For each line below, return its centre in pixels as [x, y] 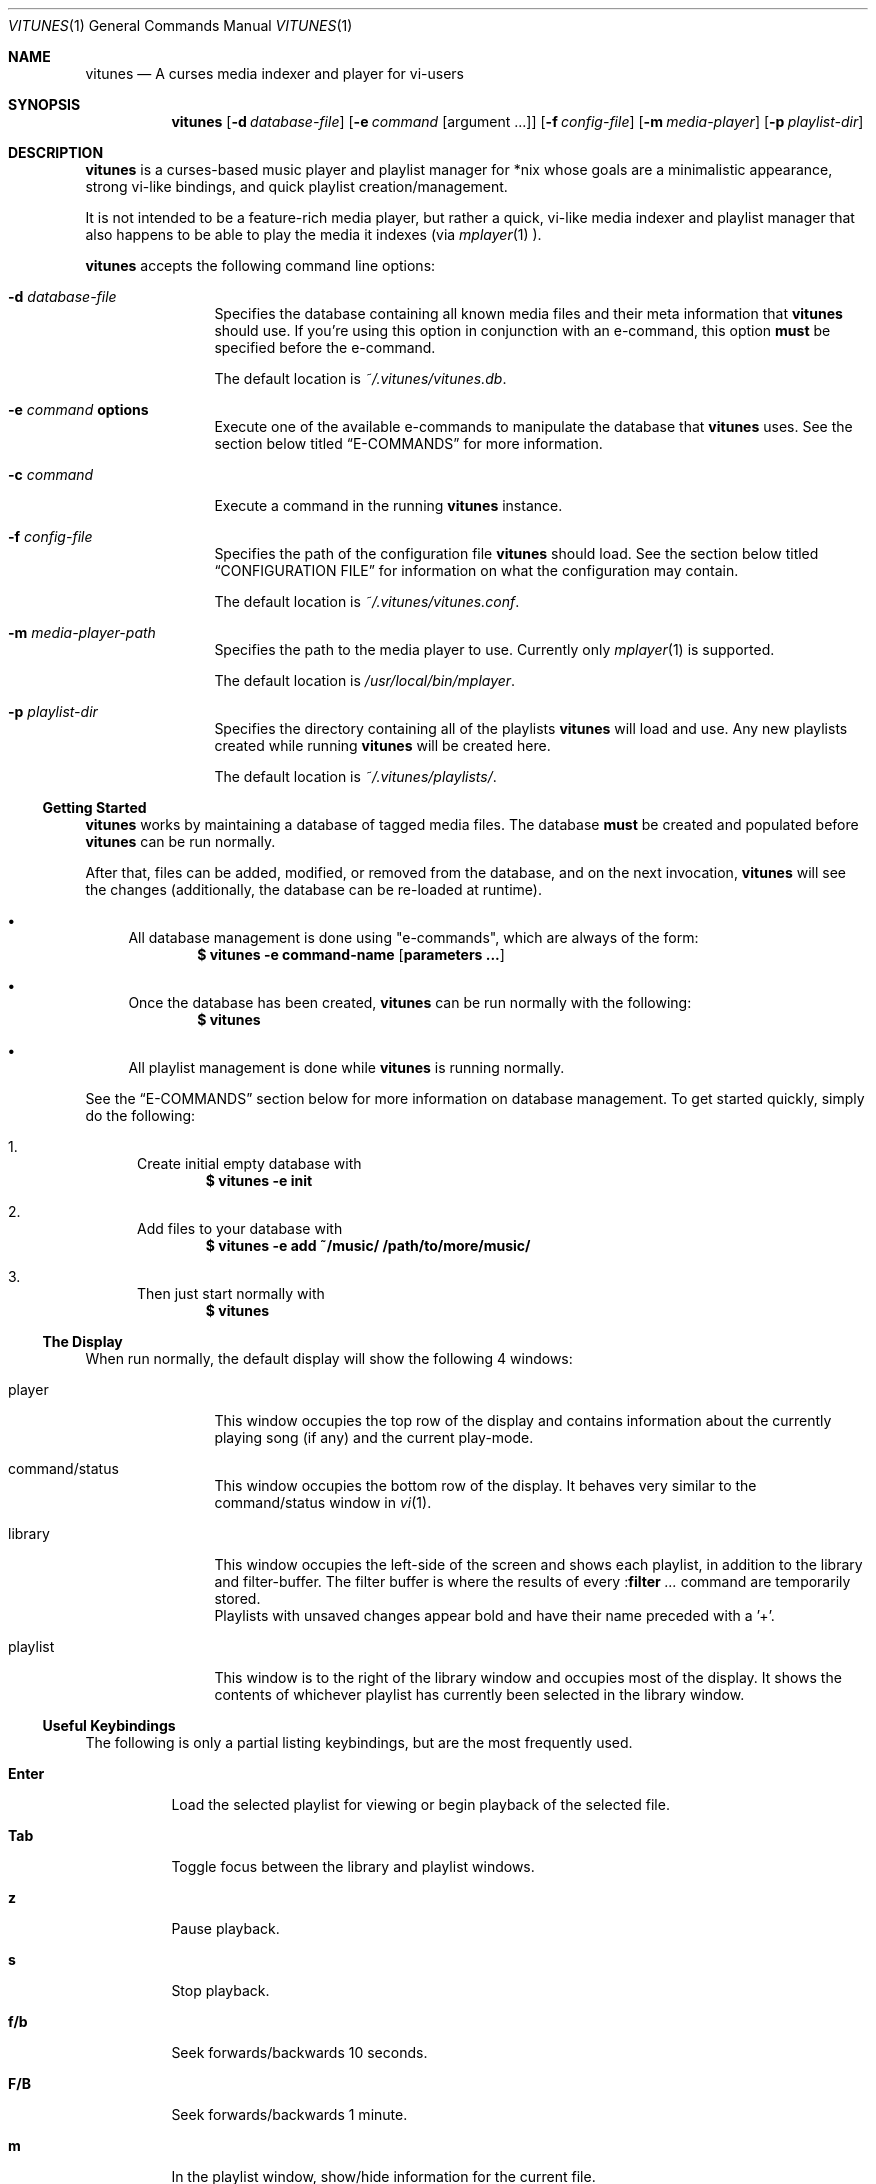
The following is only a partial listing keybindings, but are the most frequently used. [359, 1742]
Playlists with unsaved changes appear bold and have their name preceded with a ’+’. [494, 1615]
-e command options [78, 409]
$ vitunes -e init [259, 1180]
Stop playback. [220, 1990]
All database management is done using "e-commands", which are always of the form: [413, 937]
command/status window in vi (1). [323, 1502]
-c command [51, 474]
